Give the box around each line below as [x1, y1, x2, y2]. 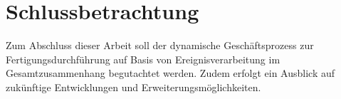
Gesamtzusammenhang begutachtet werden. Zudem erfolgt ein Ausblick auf [6, 66, 335, 80]
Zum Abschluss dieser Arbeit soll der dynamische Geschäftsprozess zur [6, 38, 314, 53]
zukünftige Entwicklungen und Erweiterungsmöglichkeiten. [6, 79, 261, 94]
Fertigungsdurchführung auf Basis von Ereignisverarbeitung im [6, 51, 280, 66]
